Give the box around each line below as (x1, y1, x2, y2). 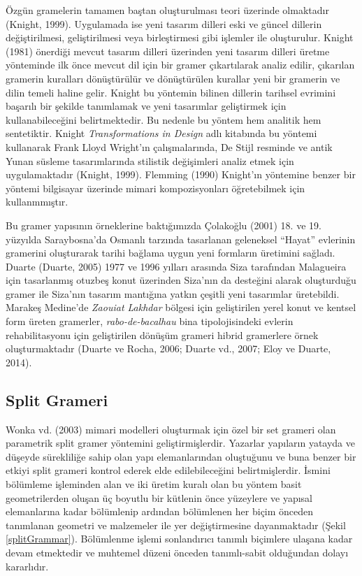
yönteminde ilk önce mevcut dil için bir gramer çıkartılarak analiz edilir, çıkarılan (6, 57, 355, 72)
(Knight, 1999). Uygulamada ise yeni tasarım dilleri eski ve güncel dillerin (6, 16, 322, 31)
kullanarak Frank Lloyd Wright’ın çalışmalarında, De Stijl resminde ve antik (6, 139, 333, 154)
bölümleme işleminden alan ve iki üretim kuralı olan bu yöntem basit (6, 477, 302, 491)
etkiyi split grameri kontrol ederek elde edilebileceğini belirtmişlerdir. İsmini (6, 463, 331, 477)
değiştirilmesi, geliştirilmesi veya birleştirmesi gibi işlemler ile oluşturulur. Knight (6, 30, 354, 45)
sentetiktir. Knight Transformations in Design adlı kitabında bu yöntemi (6, 126, 317, 141)
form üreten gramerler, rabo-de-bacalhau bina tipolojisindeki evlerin (6, 314, 294, 329)
